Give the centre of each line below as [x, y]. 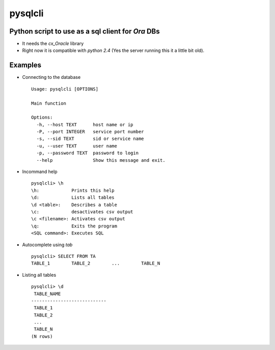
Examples [25, 65]
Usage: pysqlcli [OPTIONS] [65, 89]
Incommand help [40, 172]
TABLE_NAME [47, 294]
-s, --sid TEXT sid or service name [90, 139]
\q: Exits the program [74, 226]
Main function [49, 103]
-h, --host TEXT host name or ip [85, 124]
